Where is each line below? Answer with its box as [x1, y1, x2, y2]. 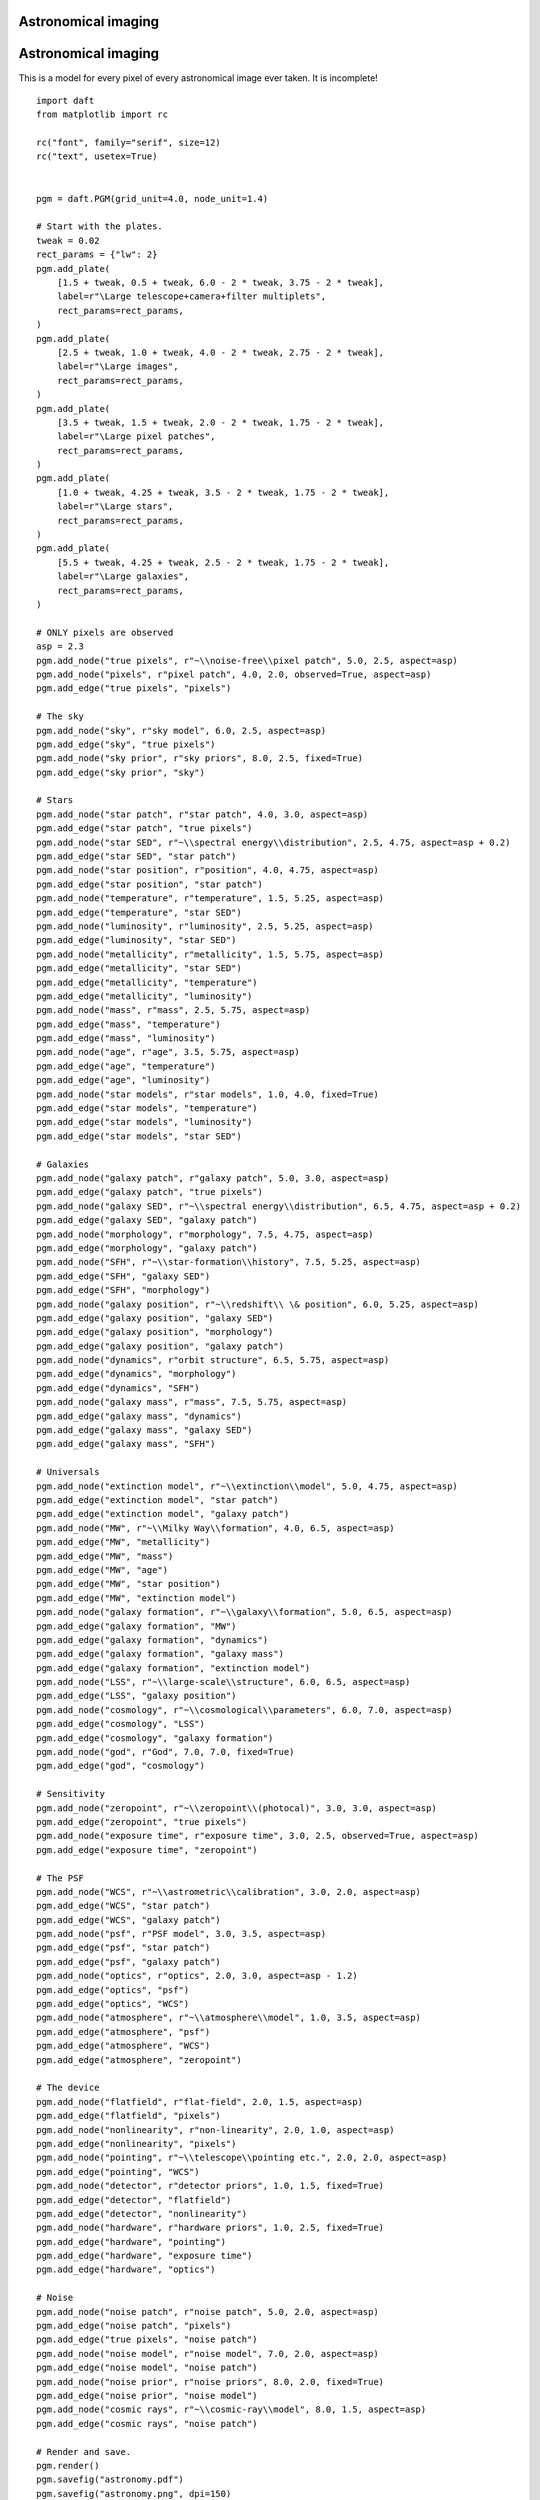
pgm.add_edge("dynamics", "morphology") [36, 1368, 237, 1380]
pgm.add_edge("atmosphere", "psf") [36, 2026, 211, 2037]
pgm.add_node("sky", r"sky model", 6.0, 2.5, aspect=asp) [36, 725, 327, 736]
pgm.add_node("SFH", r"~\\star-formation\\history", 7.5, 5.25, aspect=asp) [36, 1256, 422, 1268]
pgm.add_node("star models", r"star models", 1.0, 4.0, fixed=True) [36, 1088, 379, 1100]
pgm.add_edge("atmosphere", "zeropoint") [36, 2054, 242, 2065]
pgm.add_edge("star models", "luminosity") [36, 1116, 253, 1128]
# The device [36, 2082, 100, 2094]
